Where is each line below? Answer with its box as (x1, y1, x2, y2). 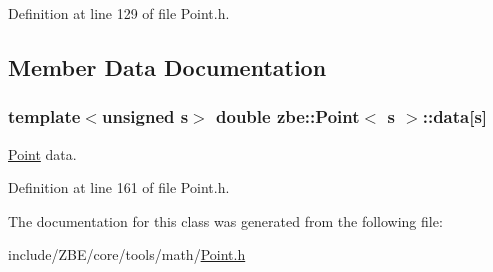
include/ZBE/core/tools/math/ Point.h (8, 244, 246, 265)
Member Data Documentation (8, 51, 327, 82)
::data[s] (422, 104, 488, 129)
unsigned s (101, 104, 189, 129)
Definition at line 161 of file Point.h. (8, 177, 230, 198)
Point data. (8, 143, 77, 164)
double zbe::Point (216, 104, 360, 129)
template (8, 104, 81, 129)
